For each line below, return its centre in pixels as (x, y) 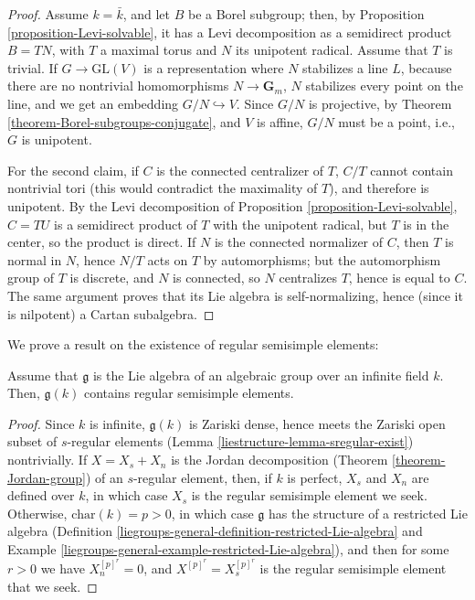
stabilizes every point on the (384, 86)
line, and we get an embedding (93, 103)
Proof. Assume (48, 14)
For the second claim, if (73, 170)
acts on (168, 259)
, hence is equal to (399, 278)
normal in (35, 259)
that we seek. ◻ (53, 586)
